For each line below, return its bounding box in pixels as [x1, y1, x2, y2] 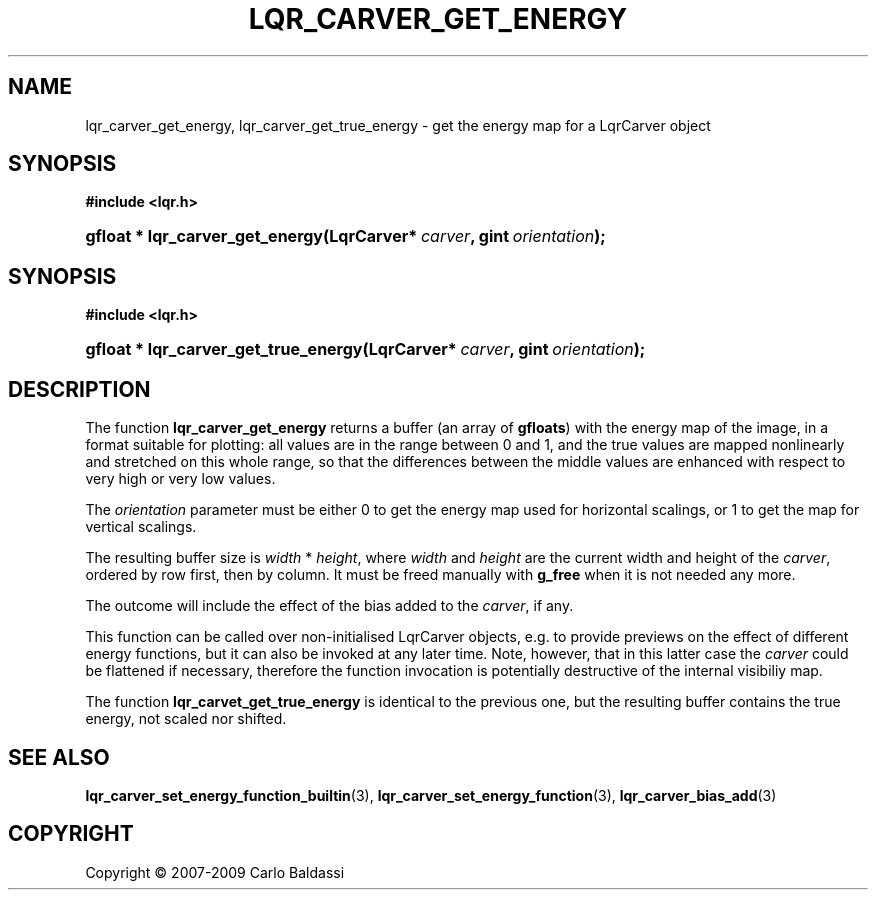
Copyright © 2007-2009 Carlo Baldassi [85, 863, 345, 881]
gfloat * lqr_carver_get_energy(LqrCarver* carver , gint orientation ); [85, 226, 606, 247]
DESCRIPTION [8, 376, 151, 402]
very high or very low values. [85, 470, 276, 488]
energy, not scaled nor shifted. [85, 710, 287, 728]
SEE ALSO [8, 744, 110, 770]
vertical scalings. [85, 518, 197, 536]
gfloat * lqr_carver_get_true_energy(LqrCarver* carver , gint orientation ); [85, 339, 646, 360]
